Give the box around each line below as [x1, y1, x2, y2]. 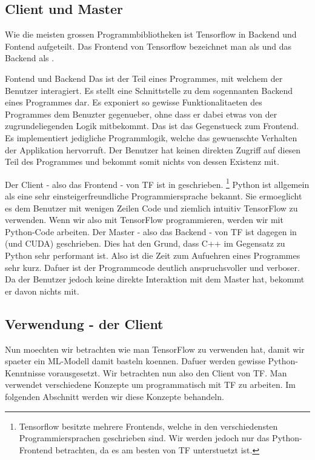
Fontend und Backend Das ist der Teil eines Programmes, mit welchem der [5, 72, 283, 84]
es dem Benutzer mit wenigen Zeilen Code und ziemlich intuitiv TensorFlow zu [5, 201, 298, 214]
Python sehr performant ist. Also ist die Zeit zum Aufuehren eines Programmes [5, 248, 300, 261]
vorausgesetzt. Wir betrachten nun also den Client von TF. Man [48, 366, 287, 379]
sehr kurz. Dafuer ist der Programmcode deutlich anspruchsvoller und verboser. [5, 261, 300, 273]
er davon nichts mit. [5, 284, 79, 297]
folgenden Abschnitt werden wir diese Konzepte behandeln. [5, 390, 224, 402]
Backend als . [5, 52, 55, 64]
